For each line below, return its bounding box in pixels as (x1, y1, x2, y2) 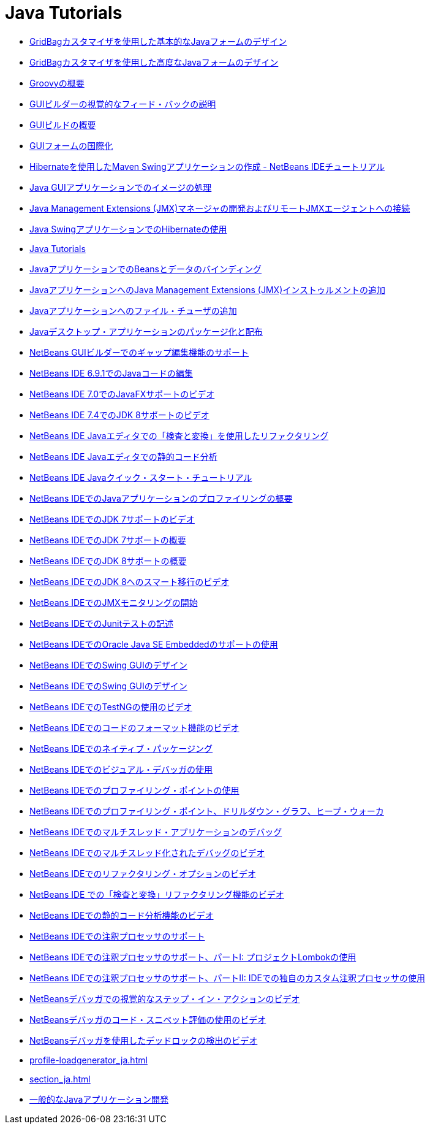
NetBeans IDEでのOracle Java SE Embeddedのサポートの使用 (29, 638, 278, 649)
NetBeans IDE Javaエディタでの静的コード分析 (29, 451, 217, 462)
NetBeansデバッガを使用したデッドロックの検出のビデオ (29, 1035, 258, 1046)
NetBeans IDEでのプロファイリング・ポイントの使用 (29, 784, 240, 795)
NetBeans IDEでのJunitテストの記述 (29, 618, 173, 629)
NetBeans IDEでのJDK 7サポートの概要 (29, 534, 186, 545)
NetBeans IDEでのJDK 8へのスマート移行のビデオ (29, 576, 230, 587)
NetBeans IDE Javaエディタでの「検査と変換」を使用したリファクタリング (29, 430, 329, 441)
